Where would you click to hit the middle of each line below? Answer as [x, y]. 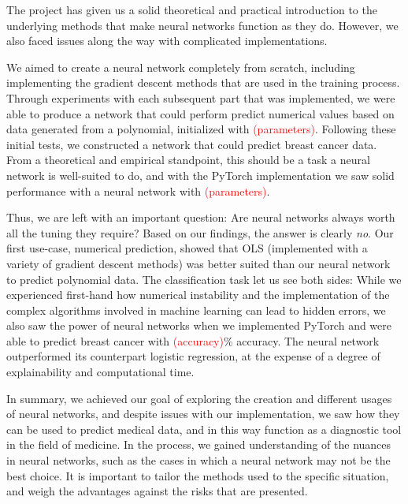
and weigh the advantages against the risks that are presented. [157, 491]
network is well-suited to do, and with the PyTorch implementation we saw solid [200, 175]
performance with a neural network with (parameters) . [138, 190]
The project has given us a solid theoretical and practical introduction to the [192, 9]
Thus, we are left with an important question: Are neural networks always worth [201, 217]
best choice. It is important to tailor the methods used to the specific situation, [198, 475]
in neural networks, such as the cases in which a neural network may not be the [198, 460]
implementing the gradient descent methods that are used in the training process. [203, 82]
